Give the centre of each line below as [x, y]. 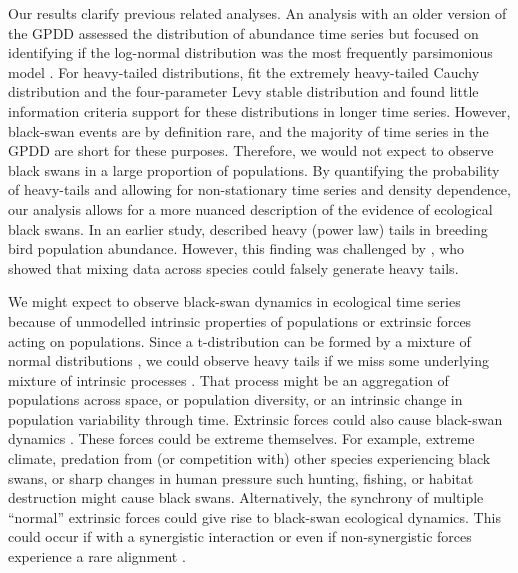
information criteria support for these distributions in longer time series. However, [259, 110]
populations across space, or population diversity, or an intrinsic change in [235, 399]
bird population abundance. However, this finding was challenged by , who [236, 248]
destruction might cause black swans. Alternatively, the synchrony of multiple [246, 497]
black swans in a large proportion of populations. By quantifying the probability [254, 169]
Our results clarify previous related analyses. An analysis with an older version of [257, 13]
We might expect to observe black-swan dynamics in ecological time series [234, 301]
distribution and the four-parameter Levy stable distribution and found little [243, 91]
